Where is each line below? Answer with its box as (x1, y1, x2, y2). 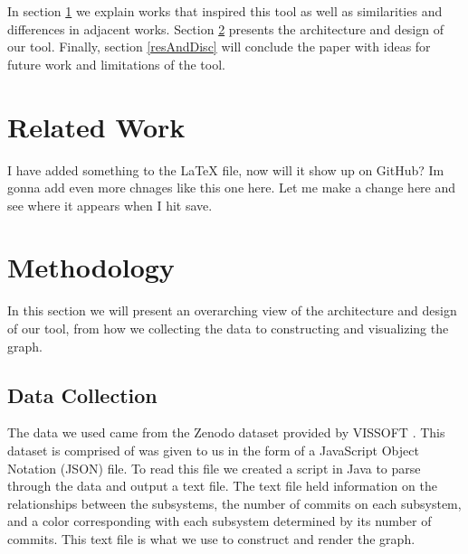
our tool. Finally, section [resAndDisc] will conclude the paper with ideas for (7, 37, 431, 56)
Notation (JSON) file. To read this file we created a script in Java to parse (7, 458, 421, 477)
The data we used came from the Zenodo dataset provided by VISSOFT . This (7, 423, 445, 442)
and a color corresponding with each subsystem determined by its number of (7, 512, 432, 531)
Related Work (7, 108, 186, 145)
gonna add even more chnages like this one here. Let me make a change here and (7, 178, 456, 197)
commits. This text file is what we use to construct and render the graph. (7, 529, 415, 548)
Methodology (7, 249, 175, 286)
